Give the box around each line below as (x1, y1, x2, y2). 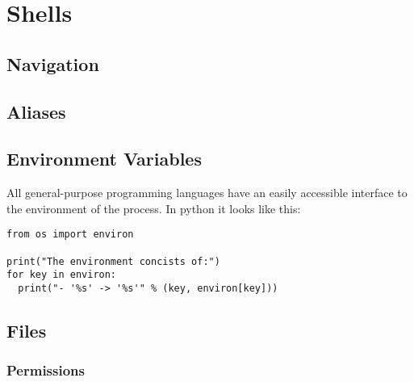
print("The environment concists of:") (6, 255, 220, 267)
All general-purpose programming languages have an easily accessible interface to (6, 184, 408, 201)
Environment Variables (6, 146, 202, 171)
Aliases (6, 99, 66, 124)
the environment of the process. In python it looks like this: (6, 199, 301, 216)
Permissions (6, 360, 85, 380)
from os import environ (6, 229, 134, 241)
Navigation (6, 51, 99, 76)
